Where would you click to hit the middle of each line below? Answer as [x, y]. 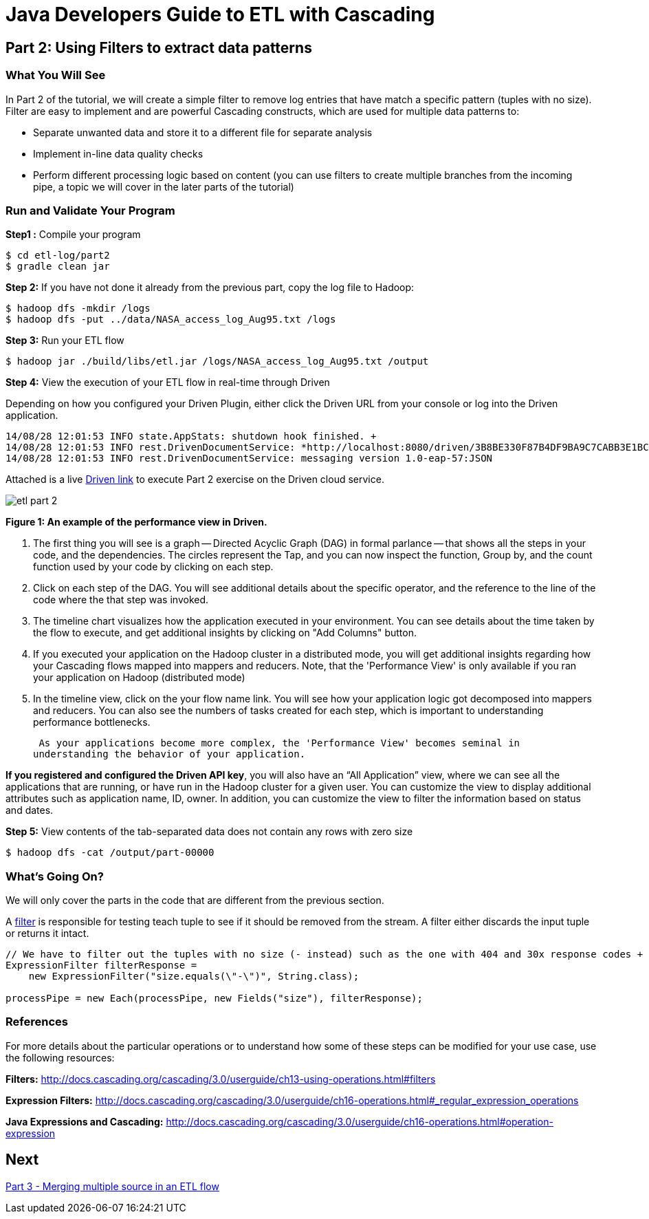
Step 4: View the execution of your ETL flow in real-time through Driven [168, 382]
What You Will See [56, 75]
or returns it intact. [47, 934]
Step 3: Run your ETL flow [65, 341]
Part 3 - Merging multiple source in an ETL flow [112, 1186]
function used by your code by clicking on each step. [153, 567]
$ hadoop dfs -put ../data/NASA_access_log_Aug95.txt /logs [171, 320]
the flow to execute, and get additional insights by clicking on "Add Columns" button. [225, 633]
